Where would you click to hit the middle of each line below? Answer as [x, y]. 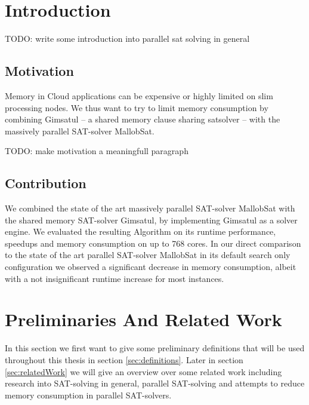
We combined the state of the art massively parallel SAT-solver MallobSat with [150, 208]
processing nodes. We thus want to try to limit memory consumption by [137, 107]
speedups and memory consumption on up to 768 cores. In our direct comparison [153, 243]
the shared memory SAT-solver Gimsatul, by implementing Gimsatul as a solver [151, 220]
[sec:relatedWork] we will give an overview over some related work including [143, 371]
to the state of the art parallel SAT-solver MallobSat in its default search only [148, 255]
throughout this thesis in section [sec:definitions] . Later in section [124, 359]
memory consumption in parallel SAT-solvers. [88, 395]
